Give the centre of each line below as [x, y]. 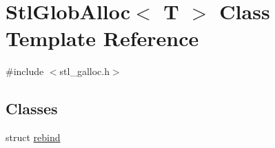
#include [25, 71]
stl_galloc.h [84, 71]
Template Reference [102, 38]
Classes [32, 108]
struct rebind [33, 137]
